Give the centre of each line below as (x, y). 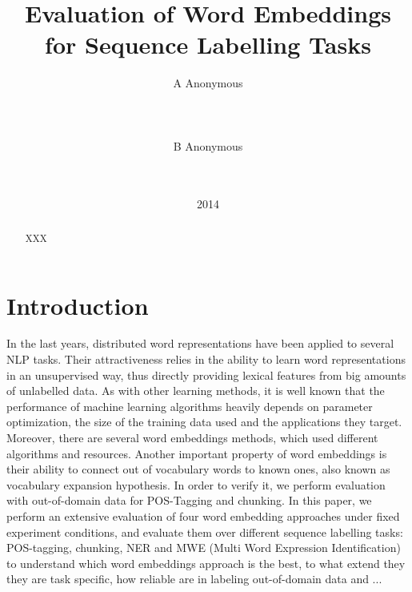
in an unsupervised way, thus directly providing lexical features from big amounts (206, 375)
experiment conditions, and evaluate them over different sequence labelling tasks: (205, 532)
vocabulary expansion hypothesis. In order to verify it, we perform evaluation (196, 484)
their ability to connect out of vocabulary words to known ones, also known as (198, 469)
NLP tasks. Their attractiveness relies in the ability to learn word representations (206, 359)
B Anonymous (208, 145)
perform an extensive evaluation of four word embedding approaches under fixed (203, 515)
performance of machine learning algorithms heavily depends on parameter (190, 406)
